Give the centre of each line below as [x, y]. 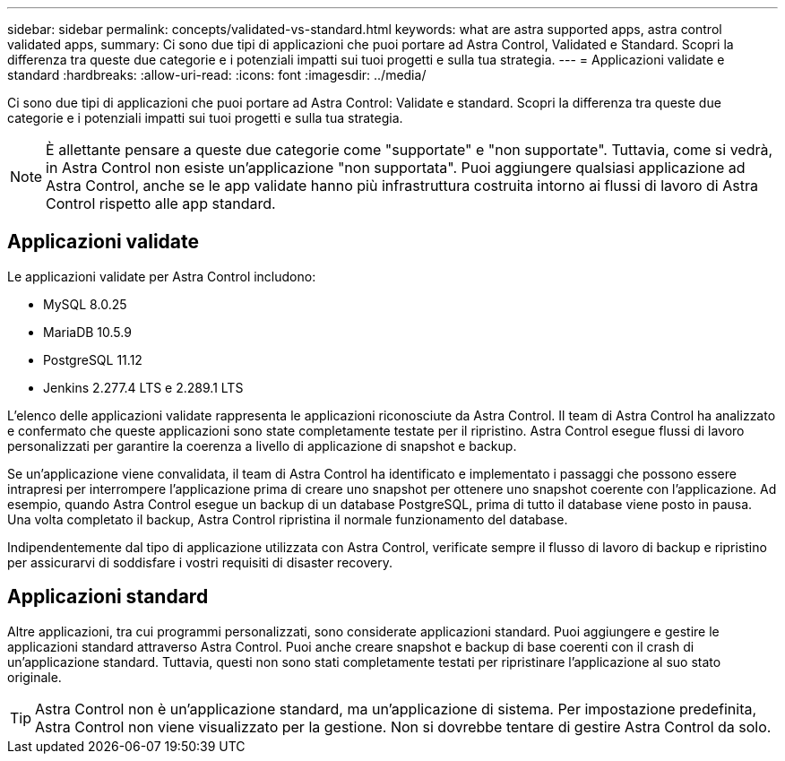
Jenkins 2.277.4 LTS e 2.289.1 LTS [143, 387]
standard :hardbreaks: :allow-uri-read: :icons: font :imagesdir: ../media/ [217, 75]
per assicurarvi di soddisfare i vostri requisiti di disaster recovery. [200, 562]
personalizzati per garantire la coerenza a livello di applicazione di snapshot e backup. [262, 445]
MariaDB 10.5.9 [87, 332]
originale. [35, 677]
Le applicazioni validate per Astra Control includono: [162, 276]
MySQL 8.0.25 [85, 304]
